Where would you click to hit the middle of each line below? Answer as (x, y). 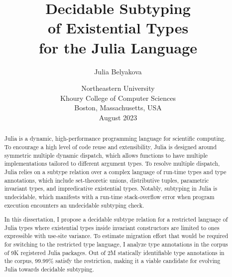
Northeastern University (118, 88)
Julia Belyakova (118, 71)
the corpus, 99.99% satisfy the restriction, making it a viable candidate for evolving (112, 261)
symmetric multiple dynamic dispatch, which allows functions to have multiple (106, 155)
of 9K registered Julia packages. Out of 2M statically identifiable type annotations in (114, 252)
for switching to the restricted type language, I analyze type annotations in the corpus (116, 244)
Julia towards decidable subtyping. (49, 269)
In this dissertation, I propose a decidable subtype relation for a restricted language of (116, 219)
